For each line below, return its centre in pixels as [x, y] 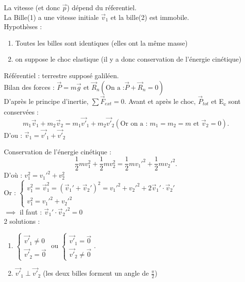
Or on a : [134, 124]
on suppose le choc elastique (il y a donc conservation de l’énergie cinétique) [128, 59]
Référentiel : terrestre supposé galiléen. [61, 75]
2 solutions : [22, 221]
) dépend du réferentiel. [102, 7]
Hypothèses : [23, 26]
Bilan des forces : [29, 87]
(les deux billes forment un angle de [96, 273]
